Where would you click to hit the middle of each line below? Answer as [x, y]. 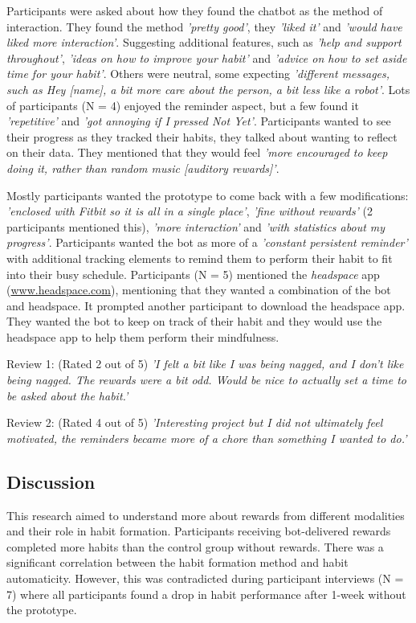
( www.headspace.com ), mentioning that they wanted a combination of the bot [199, 290]
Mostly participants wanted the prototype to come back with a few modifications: [208, 195]
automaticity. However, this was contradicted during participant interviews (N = [205, 578]
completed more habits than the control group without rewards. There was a [195, 546]
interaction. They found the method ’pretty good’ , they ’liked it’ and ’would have [204, 26]
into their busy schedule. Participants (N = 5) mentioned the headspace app [193, 274]
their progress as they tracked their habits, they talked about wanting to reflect [202, 136]
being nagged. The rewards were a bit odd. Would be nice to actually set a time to [206, 380]
